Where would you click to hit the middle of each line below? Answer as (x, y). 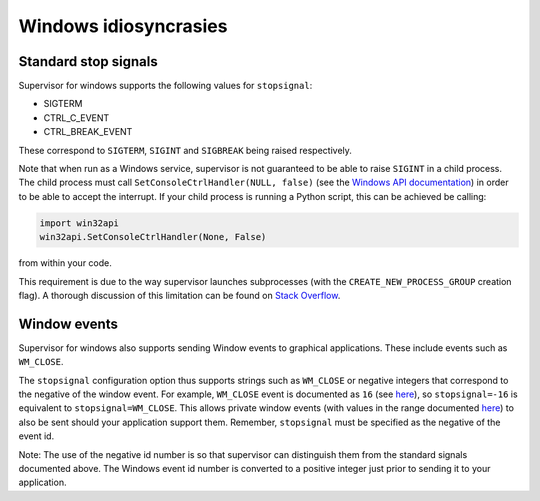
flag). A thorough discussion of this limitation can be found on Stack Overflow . (179, 295)
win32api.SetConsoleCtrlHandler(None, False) (153, 237)
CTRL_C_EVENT (76, 117)
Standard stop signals (88, 61)
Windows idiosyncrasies (123, 26)
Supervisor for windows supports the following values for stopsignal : (165, 86)
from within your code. (65, 263)
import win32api (79, 223)
